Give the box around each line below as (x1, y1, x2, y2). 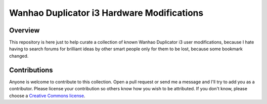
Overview (9, 26, 40, 35)
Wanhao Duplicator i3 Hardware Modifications (9, 7, 204, 18)
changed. (9, 53, 29, 59)
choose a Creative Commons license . (9, 93, 86, 99)
